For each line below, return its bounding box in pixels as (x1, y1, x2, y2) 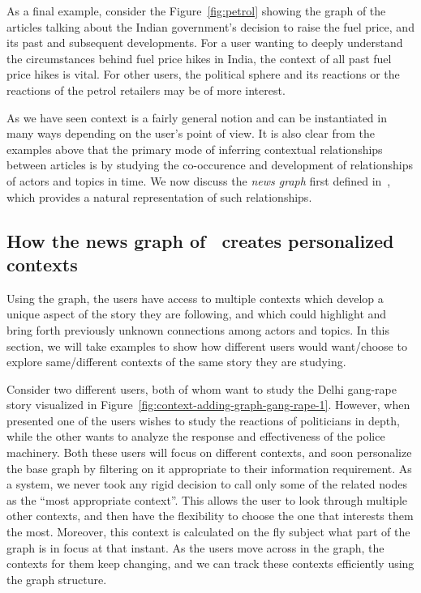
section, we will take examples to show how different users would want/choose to (6, 337, 407, 354)
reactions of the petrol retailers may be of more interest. (6, 81, 286, 98)
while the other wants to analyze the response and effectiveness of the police (6, 428, 385, 445)
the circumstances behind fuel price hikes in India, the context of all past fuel (6, 49, 392, 66)
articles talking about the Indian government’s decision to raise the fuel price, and (6, 18, 415, 35)
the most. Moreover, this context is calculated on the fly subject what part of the (6, 523, 410, 540)
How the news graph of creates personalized (6, 228, 394, 253)
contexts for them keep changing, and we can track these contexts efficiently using (6, 555, 415, 572)
